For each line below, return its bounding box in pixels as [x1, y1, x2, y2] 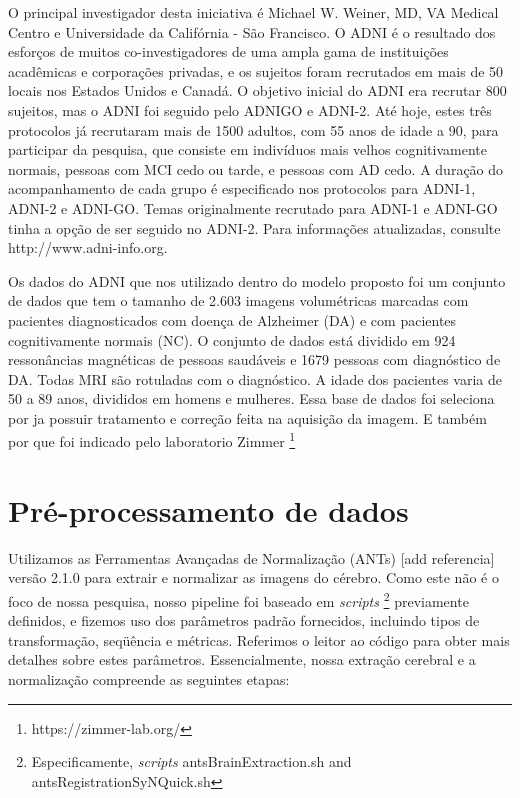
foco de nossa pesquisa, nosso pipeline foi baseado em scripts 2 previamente [8, 588, 469, 611]
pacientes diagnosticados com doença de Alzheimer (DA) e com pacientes [8, 309, 457, 330]
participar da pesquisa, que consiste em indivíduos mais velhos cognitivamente [8, 139, 487, 160]
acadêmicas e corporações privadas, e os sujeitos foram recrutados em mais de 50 [8, 60, 504, 81]
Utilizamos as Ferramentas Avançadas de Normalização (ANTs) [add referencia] [8, 547, 495, 568]
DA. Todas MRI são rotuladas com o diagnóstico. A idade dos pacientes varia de [8, 368, 503, 389]
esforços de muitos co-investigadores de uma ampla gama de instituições [8, 41, 449, 62]
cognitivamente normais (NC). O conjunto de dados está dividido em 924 [8, 329, 456, 350]
